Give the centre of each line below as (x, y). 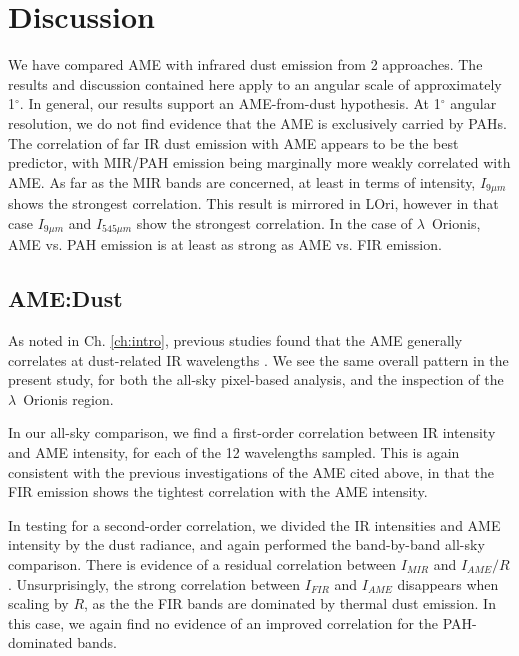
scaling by (38, 603)
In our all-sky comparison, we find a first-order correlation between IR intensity (252, 432)
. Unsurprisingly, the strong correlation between (154, 583)
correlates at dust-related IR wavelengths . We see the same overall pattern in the (258, 359)
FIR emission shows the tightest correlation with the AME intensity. (218, 491)
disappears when (448, 583)
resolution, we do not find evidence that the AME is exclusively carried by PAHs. (257, 122)
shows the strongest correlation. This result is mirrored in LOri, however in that (253, 203)
